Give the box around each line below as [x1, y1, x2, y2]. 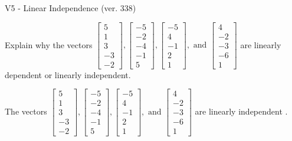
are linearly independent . [195, 105, 288, 117]
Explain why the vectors [5, 38, 93, 51]
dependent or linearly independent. [5, 68, 131, 80]
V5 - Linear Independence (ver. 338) [5, 2, 136, 14]
